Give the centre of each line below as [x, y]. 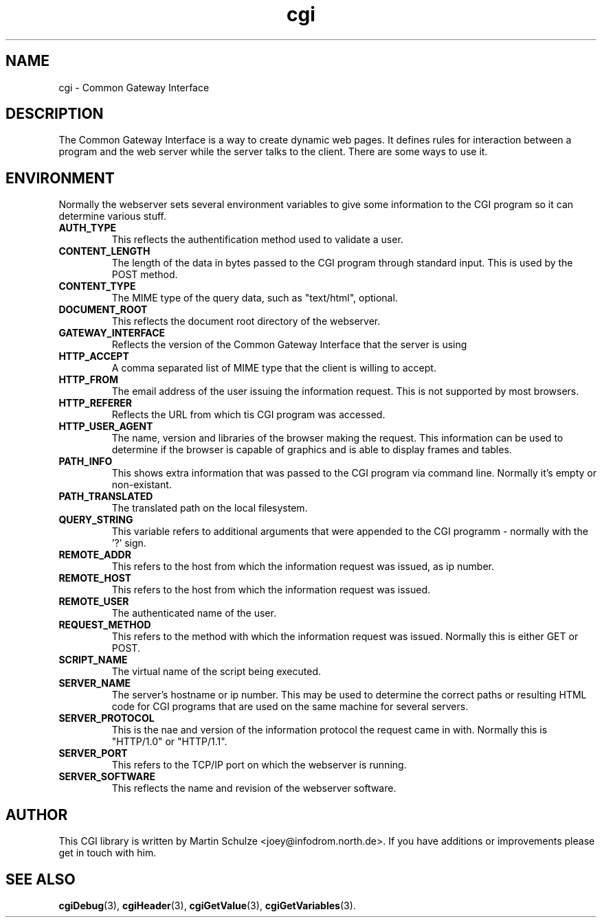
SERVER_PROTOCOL [107, 718]
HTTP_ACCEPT [94, 356]
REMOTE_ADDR [95, 555]
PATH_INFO [86, 461]
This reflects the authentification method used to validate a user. [257, 240]
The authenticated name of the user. [194, 613]
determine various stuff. [113, 216]
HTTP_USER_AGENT [106, 426]
